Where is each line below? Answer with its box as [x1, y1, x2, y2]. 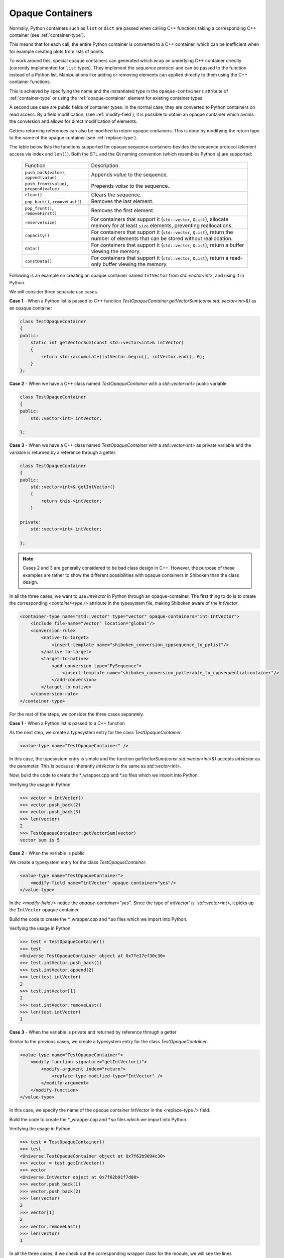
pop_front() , [25, 204, 54, 211]
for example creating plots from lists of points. [9, 48, 105, 54]
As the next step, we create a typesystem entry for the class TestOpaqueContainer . [9, 730, 183, 736]
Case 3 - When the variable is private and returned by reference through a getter [9, 1029, 177, 1035]
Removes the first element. [91, 207, 155, 214]
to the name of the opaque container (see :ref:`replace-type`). [9, 135, 137, 141]
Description [91, 162, 119, 169]
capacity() [25, 232, 50, 238]
